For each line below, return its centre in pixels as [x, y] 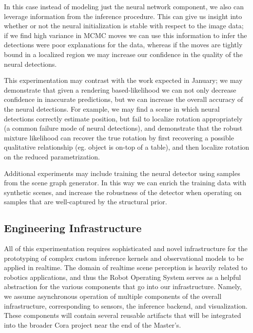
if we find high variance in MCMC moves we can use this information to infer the [126, 35]
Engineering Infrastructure [73, 228]
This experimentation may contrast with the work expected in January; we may [123, 80]
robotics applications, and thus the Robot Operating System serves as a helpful [123, 277]
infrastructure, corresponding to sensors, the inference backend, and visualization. [126, 305]
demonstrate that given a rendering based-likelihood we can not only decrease [120, 89]
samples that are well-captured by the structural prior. [86, 202]
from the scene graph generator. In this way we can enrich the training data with [125, 183]
